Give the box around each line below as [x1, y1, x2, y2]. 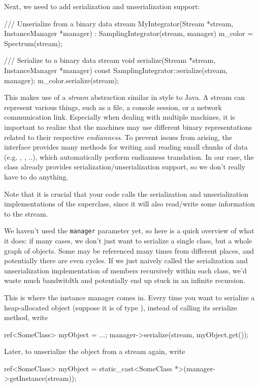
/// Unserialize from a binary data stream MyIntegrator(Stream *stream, [4, 18, 234, 28]
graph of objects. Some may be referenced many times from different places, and [4, 245, 254, 256]
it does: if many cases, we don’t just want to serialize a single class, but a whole [4, 235, 252, 245]
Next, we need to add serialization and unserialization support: [4, 1, 200, 11]
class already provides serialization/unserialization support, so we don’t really [4, 161, 246, 172]
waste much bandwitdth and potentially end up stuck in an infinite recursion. [4, 275, 245, 286]
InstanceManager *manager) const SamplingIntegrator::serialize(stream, [4, 64, 228, 75]
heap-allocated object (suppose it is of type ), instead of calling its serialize [4, 302, 237, 312]
